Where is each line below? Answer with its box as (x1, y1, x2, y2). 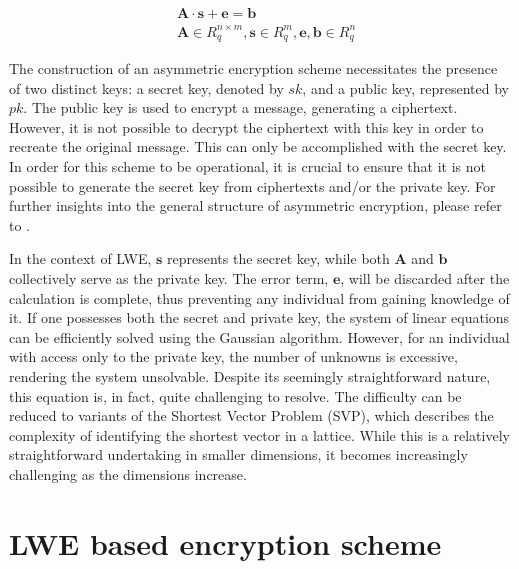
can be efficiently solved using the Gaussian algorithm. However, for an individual (9, 326, 510, 347)
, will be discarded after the (340, 267, 510, 288)
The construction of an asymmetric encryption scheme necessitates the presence (9, 58, 498, 79)
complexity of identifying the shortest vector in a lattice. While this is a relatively (9, 424, 510, 445)
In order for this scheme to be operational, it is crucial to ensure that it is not (9, 155, 486, 176)
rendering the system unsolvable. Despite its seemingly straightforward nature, (9, 365, 491, 386)
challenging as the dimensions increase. (9, 463, 247, 484)
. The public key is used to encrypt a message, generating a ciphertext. (23, 97, 458, 118)
